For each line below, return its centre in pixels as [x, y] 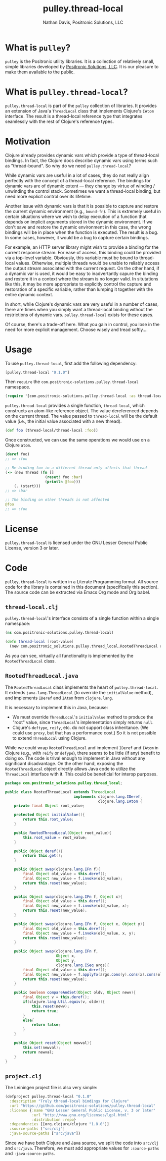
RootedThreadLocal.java [42, 676]
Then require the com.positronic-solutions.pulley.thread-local [72, 382]
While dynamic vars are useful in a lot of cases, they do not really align [77, 175]
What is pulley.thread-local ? [67, 92]
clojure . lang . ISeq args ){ [83, 965]
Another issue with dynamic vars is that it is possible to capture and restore [82, 206]
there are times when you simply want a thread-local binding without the [79, 309]
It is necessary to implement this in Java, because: [57, 707]
